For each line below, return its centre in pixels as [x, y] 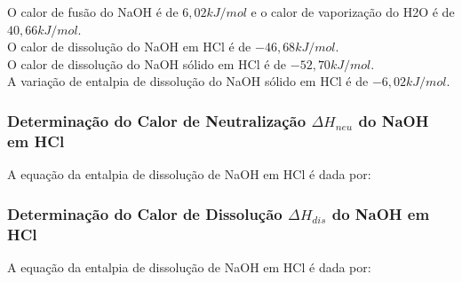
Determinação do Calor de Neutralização [157, 120]
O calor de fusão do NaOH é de [93, 12]
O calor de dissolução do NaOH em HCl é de [129, 47]
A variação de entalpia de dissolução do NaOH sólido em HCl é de [188, 81]
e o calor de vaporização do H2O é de [353, 12]
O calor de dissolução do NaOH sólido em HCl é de [147, 63]
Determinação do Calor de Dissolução [145, 213]
